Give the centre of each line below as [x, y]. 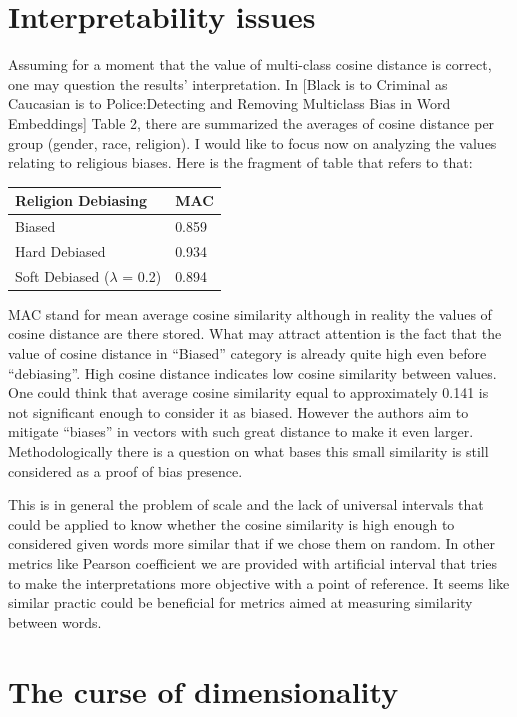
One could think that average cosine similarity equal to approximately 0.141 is [248, 392]
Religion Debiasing [81, 200]
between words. [55, 621]
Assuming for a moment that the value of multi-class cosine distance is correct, [250, 64]
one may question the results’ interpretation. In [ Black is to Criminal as [228, 83]
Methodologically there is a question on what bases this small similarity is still [248, 450]
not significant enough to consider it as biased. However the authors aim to [238, 411]
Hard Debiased [60, 250]
